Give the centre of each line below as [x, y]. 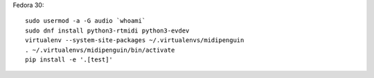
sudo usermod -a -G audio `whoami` [86, 21]
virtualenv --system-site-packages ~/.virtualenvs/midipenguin [135, 40]
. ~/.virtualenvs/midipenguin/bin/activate [100, 50]
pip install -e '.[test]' [69, 59]
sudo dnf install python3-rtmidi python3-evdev [107, 30]
